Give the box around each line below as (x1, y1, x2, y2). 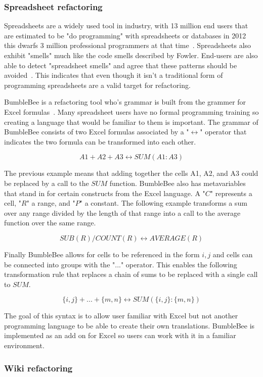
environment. (4, 340, 45, 351)
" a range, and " (26, 198, 75, 208)
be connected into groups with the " (4, 259, 115, 269)
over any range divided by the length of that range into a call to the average (4, 207, 241, 218)
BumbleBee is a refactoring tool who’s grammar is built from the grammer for (4, 97, 246, 107)
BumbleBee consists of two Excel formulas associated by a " (4, 126, 189, 137)
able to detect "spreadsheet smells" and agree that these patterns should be (4, 60, 237, 70)
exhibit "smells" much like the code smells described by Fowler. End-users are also (4, 50, 258, 60)
